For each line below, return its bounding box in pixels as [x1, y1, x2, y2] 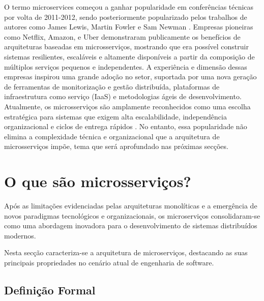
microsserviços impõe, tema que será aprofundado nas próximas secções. [4, 141, 228, 152]
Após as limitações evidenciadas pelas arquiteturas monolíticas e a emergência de [4, 200, 257, 211]
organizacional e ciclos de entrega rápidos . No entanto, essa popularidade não [4, 121, 247, 132]
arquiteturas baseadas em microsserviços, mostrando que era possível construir [4, 41, 249, 52]
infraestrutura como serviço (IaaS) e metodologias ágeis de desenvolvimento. [4, 91, 242, 102]
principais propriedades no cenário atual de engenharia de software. [4, 257, 214, 267]
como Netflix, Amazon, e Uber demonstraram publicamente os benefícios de [4, 31, 241, 42]
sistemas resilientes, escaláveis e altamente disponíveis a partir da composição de [4, 51, 255, 62]
